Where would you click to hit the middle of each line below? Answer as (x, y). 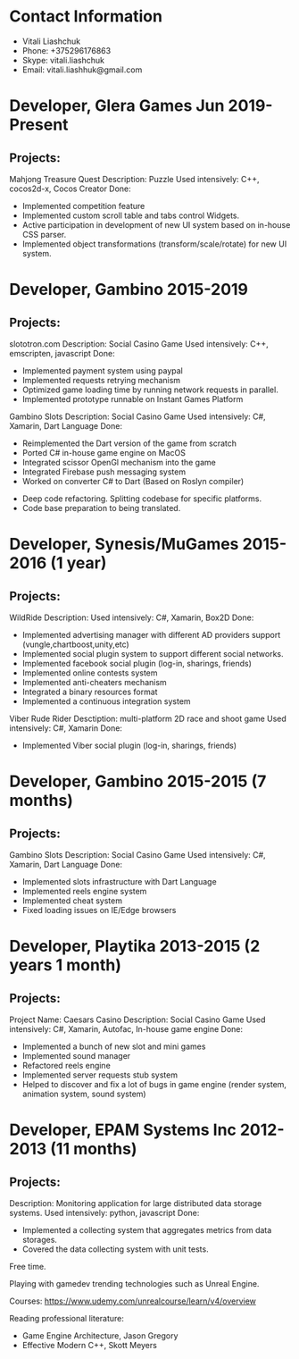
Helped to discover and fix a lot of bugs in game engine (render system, (154, 1084)
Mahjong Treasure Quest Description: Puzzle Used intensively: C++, (135, 179)
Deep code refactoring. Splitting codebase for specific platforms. (141, 499)
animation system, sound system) (84, 1094)
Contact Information (86, 17)
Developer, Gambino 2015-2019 (129, 290)
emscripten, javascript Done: (62, 353)
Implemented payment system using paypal (102, 370)
